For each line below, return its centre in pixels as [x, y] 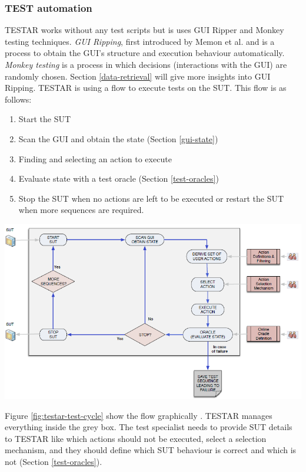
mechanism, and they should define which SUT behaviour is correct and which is [151, 450]
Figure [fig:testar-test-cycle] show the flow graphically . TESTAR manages [139, 415]
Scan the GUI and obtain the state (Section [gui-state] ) [118, 138]
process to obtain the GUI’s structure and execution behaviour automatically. [145, 53]
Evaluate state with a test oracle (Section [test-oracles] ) [119, 178]
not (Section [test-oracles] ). [54, 461]
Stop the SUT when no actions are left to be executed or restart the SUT [151, 198]
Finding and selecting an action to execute [95, 158]
